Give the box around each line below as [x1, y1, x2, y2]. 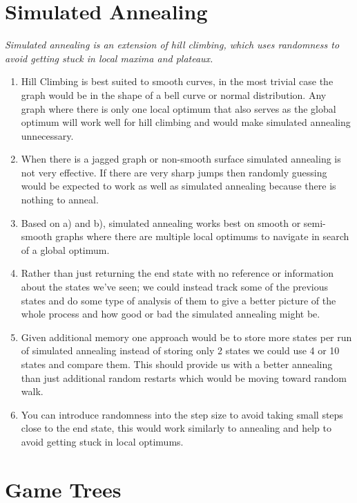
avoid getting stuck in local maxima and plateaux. [5, 51, 213, 65]
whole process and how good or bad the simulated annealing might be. [21, 307, 320, 321]
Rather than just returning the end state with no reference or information [21, 266, 334, 280]
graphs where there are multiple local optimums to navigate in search [55, 229, 349, 244]
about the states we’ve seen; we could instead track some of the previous [21, 280, 328, 294]
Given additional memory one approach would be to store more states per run [21, 329, 352, 344]
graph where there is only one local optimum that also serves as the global [21, 101, 336, 116]
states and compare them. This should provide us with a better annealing [21, 357, 333, 371]
